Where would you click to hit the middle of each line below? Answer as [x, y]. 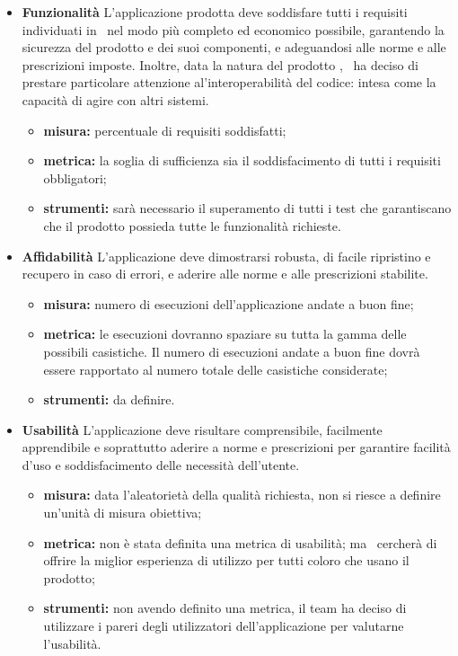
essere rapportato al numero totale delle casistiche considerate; [216, 369]
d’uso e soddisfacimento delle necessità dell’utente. [161, 464]
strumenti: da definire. [109, 399]
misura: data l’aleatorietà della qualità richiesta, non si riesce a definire [242, 495]
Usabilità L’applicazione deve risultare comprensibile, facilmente [202, 429]
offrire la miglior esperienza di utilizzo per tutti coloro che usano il [226, 560]
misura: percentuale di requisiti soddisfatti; [165, 130]
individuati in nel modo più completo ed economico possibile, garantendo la [233, 29]
